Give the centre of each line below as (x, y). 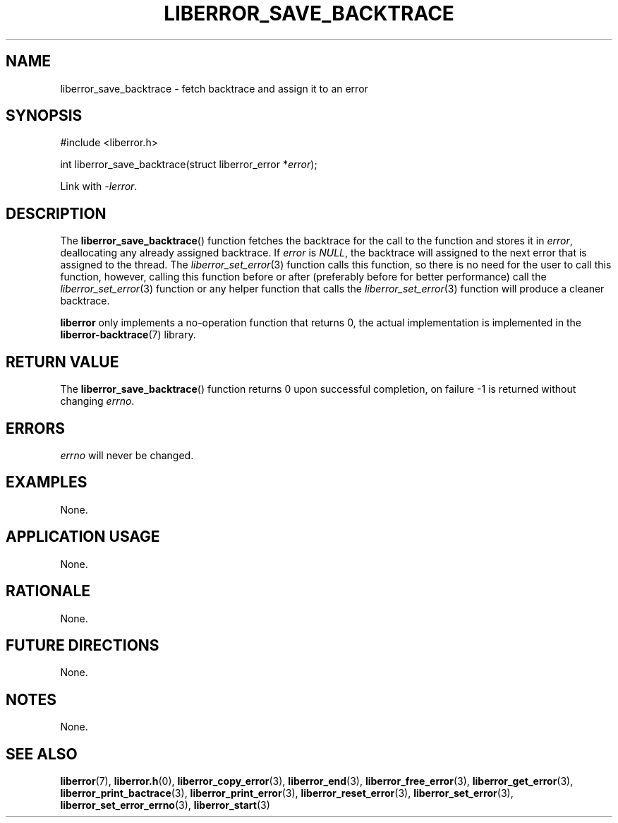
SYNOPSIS (44, 116)
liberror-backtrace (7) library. (128, 335)
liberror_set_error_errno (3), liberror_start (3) (165, 805)
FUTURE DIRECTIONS (83, 645)
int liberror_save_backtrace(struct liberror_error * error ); (189, 165)
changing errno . (97, 401)
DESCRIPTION (56, 213)
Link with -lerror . (99, 186)
